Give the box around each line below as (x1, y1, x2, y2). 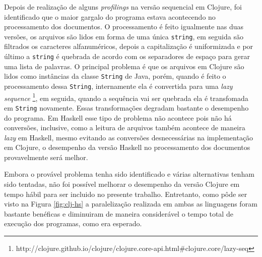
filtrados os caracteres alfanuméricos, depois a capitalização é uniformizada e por (4, 41, 253, 52)
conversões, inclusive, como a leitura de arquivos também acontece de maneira (4, 122, 245, 133)
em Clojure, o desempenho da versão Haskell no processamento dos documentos (4, 142, 250, 152)
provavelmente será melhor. (4, 151, 88, 162)
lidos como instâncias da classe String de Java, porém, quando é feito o (4, 71, 226, 81)
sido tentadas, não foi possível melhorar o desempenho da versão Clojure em (4, 179, 240, 189)
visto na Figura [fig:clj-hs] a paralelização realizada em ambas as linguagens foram (4, 198, 257, 209)
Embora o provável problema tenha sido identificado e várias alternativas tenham (4, 169, 254, 179)
